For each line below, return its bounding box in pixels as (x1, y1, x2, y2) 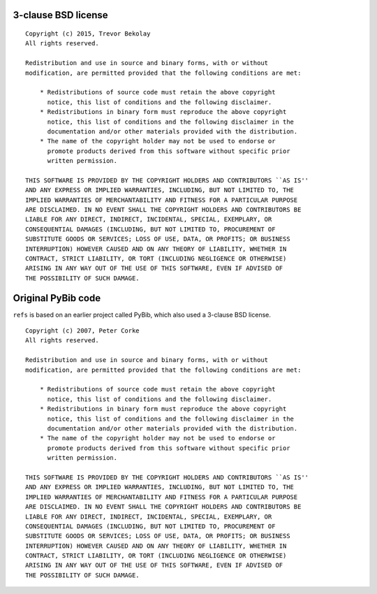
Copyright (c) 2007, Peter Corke (25, 327, 140, 335)
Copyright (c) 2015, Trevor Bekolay (25, 30, 151, 38)
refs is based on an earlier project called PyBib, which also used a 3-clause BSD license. (13, 310, 272, 319)
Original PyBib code (13, 292, 101, 304)
